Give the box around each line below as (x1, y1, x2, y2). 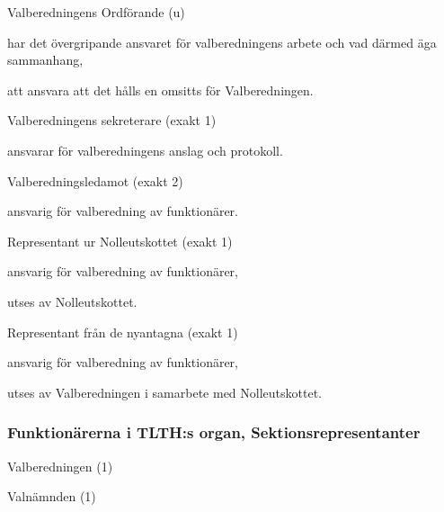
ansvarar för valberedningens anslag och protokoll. (7, 140, 283, 159)
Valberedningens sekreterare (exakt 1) (7, 111, 217, 130)
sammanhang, (7, 50, 84, 69)
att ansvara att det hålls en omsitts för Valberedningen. (7, 80, 314, 99)
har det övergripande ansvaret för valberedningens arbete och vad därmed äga (7, 32, 437, 51)
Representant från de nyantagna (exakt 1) (7, 322, 238, 341)
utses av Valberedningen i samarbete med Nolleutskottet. (7, 382, 322, 401)
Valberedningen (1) (7, 456, 113, 475)
